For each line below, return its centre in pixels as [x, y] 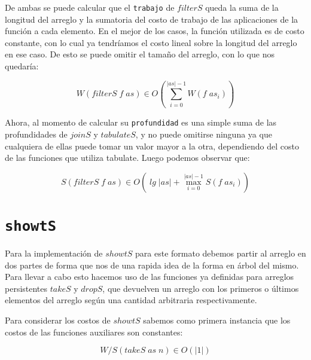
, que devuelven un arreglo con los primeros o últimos [201, 288]
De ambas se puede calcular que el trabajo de [90, 7]
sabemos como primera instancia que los [217, 320]
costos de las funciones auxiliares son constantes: [94, 332]
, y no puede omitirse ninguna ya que [204, 134]
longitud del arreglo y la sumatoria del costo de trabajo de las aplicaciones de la [152, 19]
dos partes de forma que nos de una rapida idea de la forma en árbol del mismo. [152, 265]
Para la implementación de [54, 253]
